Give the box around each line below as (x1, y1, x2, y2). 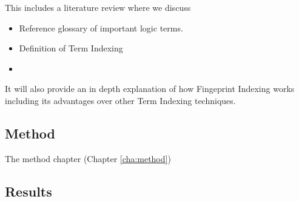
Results (5, 181, 52, 200)
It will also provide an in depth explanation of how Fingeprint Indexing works (5, 82, 295, 95)
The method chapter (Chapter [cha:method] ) (5, 152, 171, 165)
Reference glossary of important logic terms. (19, 21, 183, 34)
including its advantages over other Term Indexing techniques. (5, 94, 236, 106)
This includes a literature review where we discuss (5, 1, 191, 13)
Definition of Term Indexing (19, 42, 123, 54)
